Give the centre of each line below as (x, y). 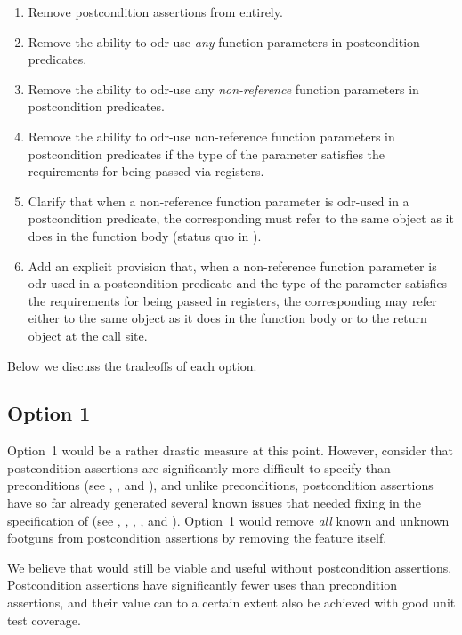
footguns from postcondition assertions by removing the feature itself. (197, 538)
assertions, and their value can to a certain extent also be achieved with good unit (231, 603)
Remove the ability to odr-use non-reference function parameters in (211, 136)
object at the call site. (88, 335)
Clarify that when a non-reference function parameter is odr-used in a (219, 201)
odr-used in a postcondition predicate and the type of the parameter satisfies (238, 283)
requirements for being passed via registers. (146, 171)
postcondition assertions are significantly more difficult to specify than (199, 467)
